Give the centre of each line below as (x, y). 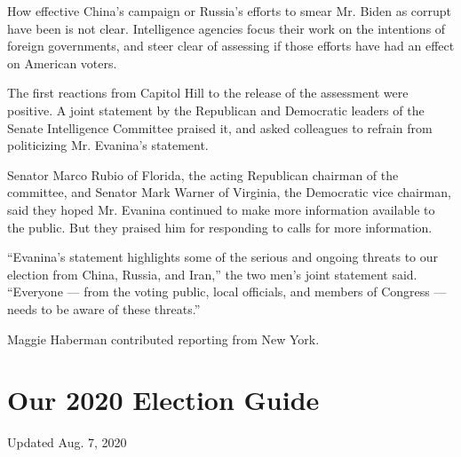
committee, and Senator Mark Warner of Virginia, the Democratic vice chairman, (229, 192)
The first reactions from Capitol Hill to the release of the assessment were (208, 93)
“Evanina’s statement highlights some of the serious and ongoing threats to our (223, 257)
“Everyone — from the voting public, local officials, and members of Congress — (227, 292)
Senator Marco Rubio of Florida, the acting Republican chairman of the (203, 174)
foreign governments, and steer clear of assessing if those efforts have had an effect (231, 46)
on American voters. (62, 63)
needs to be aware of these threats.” (104, 308)
